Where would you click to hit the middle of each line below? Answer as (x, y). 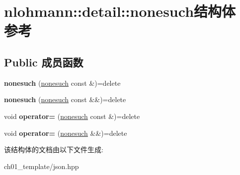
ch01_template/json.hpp (41, 166)
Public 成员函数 (44, 62)
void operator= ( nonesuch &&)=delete (66, 133)
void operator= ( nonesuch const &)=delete (72, 116)
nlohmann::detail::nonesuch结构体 (120, 11)
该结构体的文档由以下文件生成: (54, 149)
